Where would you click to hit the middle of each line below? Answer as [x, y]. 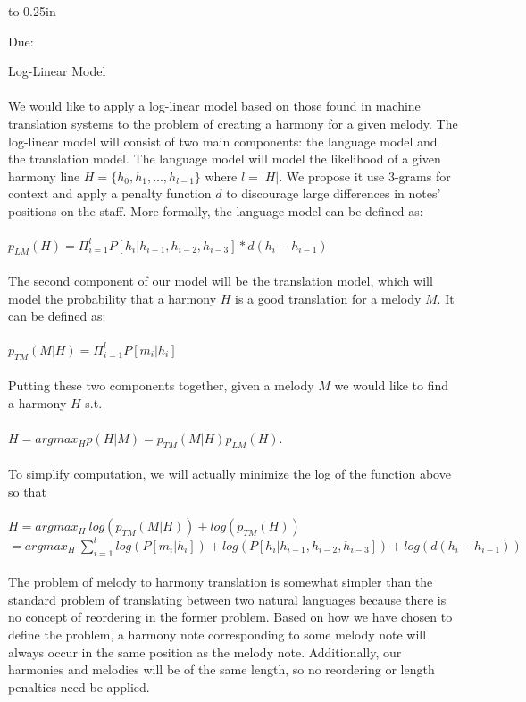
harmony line [44, 175]
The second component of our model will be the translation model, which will [221, 281]
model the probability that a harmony [113, 298]
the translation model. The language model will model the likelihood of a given [225, 159]
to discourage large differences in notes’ [334, 193]
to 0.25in [32, 11]
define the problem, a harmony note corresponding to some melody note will [217, 634]
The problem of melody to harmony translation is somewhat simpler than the [221, 582]
